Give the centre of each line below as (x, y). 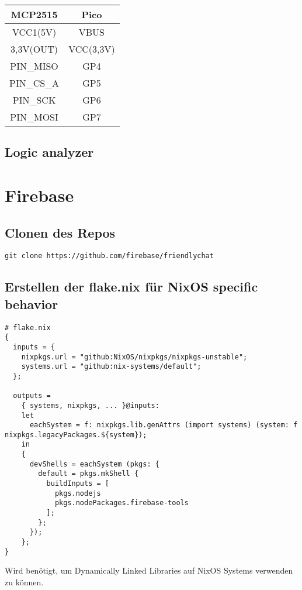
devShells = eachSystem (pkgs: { (94, 464)
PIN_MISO (34, 66)
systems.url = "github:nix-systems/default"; (111, 367)
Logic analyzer (49, 152)
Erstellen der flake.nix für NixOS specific (131, 287)
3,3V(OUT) (34, 49)
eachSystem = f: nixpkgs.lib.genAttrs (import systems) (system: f (164, 425)
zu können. (24, 582)
